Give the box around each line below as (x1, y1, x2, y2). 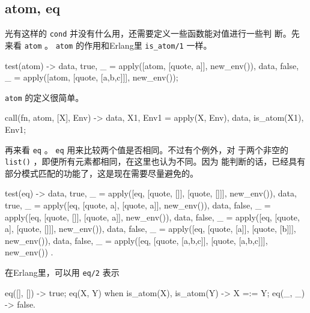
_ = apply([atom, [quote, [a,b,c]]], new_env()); (5, 71, 178, 84)
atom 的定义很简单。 (5, 91, 84, 103)
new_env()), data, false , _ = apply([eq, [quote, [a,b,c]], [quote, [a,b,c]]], (5, 234, 268, 246)
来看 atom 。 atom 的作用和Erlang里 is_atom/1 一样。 (5, 38, 212, 51)
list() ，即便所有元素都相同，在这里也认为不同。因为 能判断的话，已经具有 (5, 155, 306, 168)
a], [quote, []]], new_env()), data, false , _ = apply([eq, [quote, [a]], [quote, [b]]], (5, 222, 296, 235)
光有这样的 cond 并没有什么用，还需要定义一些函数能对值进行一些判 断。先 (5, 27, 300, 40)
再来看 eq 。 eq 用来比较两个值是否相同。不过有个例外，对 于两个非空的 (5, 143, 288, 156)
